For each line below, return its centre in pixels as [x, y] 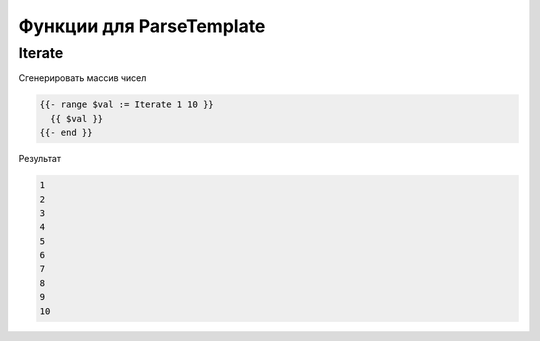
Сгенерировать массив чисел [82, 78]
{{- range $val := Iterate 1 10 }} [126, 104]
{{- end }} [66, 133]
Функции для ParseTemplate [142, 26]
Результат [40, 159]
